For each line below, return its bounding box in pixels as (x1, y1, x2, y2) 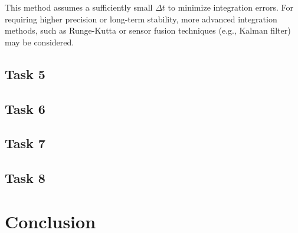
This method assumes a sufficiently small (5, 1, 153, 13)
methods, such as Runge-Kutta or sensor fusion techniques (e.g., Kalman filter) (5, 24, 291, 37)
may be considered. (5, 35, 74, 48)
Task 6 (5, 99, 45, 117)
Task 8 (5, 169, 45, 187)
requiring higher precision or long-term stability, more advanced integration (5, 12, 277, 25)
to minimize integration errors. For (168, 1, 293, 13)
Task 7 (5, 134, 45, 152)
